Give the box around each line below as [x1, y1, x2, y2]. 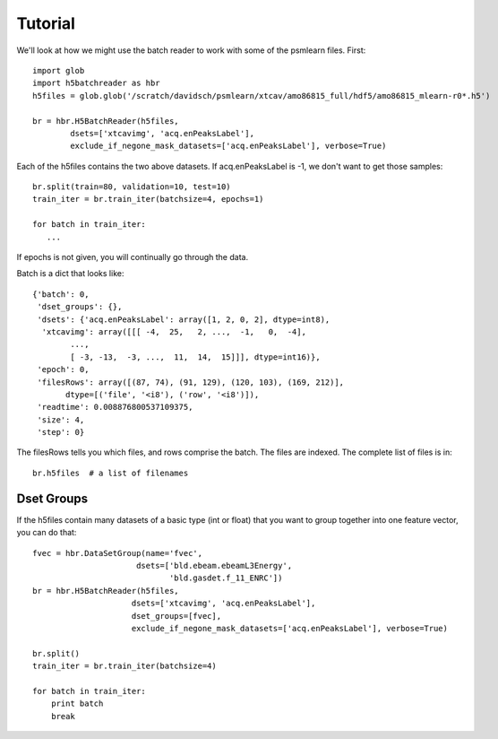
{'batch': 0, [32, 289, 90, 300]
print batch [50, 699, 104, 709]
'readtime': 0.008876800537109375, [37, 402, 193, 413]
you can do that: [16, 527, 77, 538]
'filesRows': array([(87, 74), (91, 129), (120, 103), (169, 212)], [37, 377, 345, 387]
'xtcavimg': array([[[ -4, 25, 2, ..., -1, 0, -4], [41, 326, 306, 336]
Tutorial [16, 13, 76, 33]
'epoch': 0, [37, 364, 90, 375]
